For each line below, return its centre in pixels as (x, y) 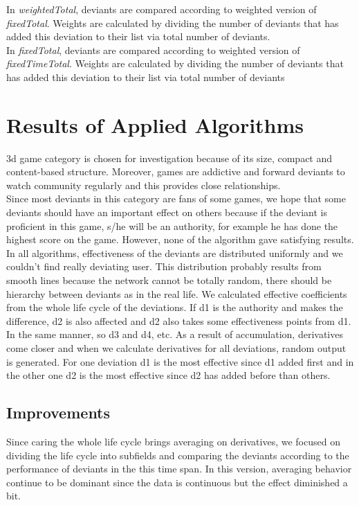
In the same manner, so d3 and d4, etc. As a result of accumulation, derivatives (175, 334)
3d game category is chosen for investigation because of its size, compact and (169, 158)
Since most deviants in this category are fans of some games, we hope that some (176, 198)
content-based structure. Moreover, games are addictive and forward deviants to (176, 171)
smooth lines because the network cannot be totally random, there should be (169, 280)
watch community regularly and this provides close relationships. (144, 185)
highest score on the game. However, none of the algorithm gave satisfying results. (180, 239)
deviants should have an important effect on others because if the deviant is (167, 212)
